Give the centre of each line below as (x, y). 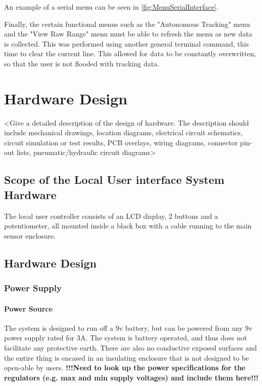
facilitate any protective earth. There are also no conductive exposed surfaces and (130, 348)
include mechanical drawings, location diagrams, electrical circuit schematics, (123, 132)
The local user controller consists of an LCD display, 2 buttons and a (111, 216)
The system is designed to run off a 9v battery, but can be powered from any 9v (128, 327)
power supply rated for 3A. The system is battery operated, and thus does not (126, 338)
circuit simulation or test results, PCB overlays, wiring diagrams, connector (121, 142)
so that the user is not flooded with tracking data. (82, 63)
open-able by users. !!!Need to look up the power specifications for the (125, 368)
